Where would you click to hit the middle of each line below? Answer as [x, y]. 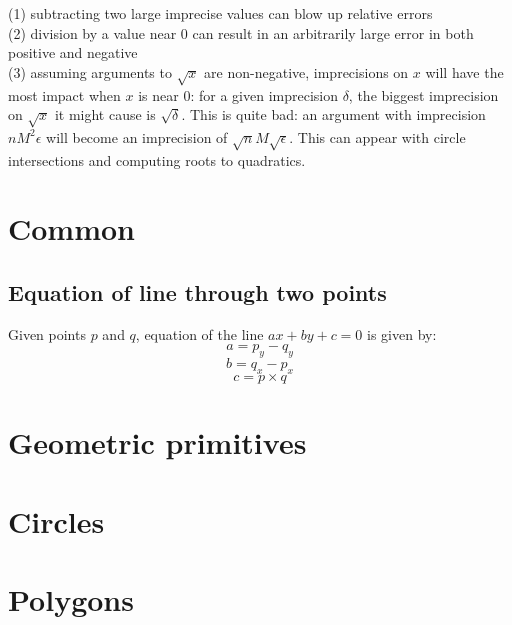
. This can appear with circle [377, 136]
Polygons [71, 598]
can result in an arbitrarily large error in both [333, 32]
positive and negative [73, 52]
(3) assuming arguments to [90, 71]
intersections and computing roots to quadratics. [157, 159]
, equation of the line [199, 333]
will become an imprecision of [137, 136]
